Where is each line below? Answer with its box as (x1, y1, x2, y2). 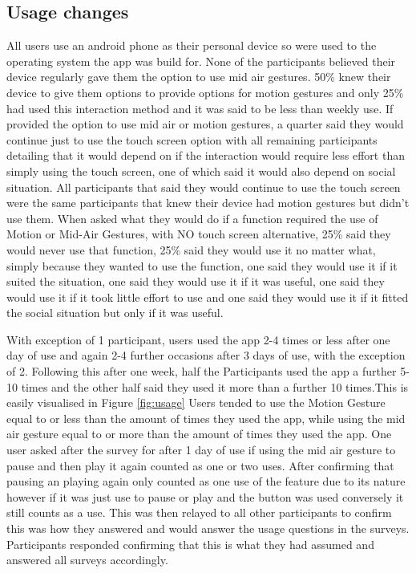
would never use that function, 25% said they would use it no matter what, (6, 241, 376, 258)
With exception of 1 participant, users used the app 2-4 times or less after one (6, 331, 390, 347)
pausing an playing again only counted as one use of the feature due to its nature (6, 473, 406, 490)
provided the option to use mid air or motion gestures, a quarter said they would (6, 116, 404, 132)
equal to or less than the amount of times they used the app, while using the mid (6, 409, 406, 426)
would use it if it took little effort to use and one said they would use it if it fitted (6, 288, 409, 305)
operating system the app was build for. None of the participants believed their (6, 52, 396, 69)
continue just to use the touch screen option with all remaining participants (6, 131, 378, 148)
